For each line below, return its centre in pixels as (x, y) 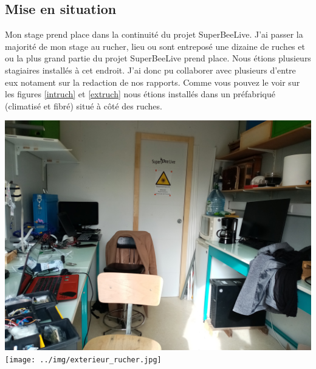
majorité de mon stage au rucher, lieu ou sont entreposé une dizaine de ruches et (155, 46)
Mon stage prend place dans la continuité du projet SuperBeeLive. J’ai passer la (154, 34)
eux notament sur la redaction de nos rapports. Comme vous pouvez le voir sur (153, 82)
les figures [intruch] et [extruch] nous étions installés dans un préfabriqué (140, 94)
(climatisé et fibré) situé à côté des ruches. (84, 105)
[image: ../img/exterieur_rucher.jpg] (83, 360)
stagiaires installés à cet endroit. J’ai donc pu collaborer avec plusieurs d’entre (150, 70)
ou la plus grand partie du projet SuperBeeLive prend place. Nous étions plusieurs (158, 58)
